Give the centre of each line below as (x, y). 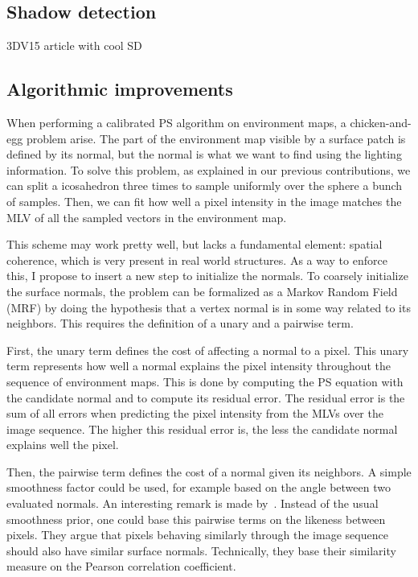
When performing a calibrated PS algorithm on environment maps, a (176, 122)
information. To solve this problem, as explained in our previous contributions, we (209, 169)
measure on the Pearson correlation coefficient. (121, 566)
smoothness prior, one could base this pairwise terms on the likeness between (196, 519)
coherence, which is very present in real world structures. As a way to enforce (197, 260)
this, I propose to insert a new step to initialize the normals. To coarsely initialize (207, 276)
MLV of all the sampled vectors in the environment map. (147, 217)
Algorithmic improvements (120, 89)
